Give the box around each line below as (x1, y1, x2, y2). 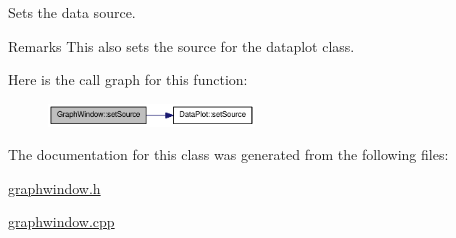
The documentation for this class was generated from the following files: (8, 144, 449, 165)
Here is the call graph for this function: (8, 69, 248, 90)
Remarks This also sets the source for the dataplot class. (8, 35, 355, 56)
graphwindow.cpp (8, 211, 115, 232)
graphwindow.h (8, 177, 101, 198)
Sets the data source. (8, 2, 136, 22)
